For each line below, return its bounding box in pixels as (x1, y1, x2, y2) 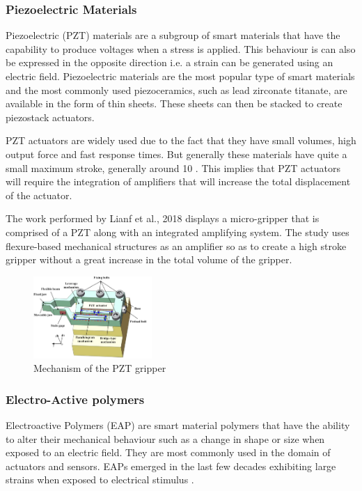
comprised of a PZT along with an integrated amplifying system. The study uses (6, 224, 349, 239)
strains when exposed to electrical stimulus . (6, 472, 194, 487)
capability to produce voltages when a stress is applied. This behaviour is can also (6, 41, 356, 56)
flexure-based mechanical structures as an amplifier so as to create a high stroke (6, 238, 347, 253)
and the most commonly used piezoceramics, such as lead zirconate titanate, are (6, 82, 347, 97)
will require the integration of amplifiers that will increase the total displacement (6, 174, 351, 189)
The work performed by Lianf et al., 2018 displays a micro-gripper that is (6, 211, 320, 226)
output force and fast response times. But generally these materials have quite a (6, 146, 347, 161)
